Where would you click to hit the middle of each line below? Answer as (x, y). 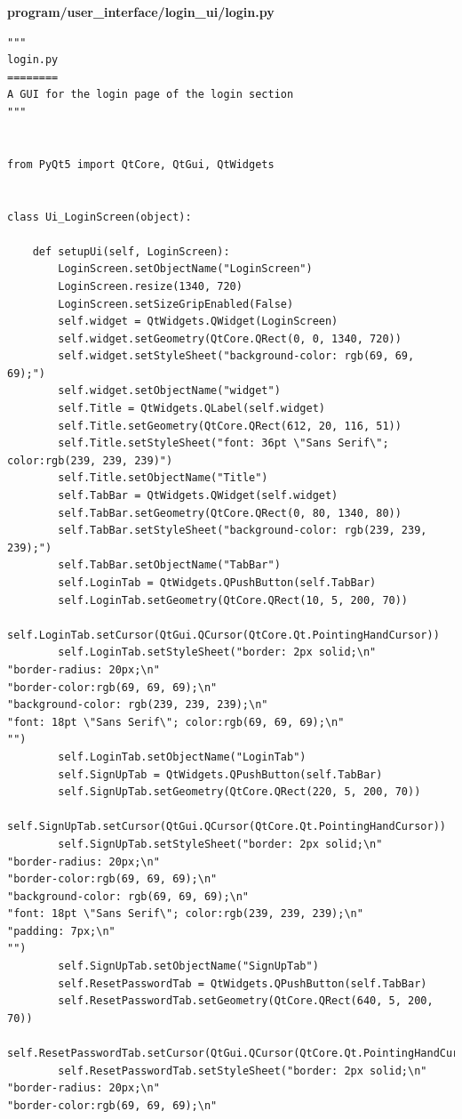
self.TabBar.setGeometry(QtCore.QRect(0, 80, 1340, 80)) (230, 513)
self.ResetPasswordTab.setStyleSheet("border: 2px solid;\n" (243, 1071)
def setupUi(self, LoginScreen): (131, 251)
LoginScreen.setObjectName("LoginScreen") (185, 269)
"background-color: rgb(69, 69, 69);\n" (128, 896)
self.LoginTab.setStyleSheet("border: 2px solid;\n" (217, 652)
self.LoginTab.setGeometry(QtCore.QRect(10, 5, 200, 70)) (233, 600)
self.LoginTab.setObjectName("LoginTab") (182, 757)
